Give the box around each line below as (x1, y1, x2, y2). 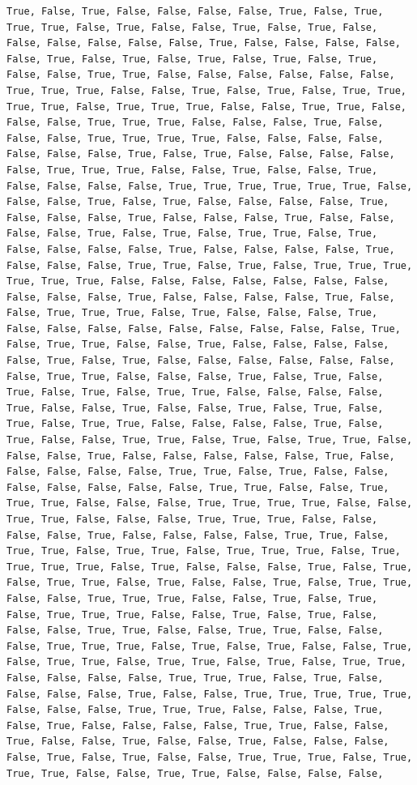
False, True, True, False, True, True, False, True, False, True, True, (6, 656, 406, 668)
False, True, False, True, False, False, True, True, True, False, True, (6, 751, 413, 763)
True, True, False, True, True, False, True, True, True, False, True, (6, 545, 401, 557)
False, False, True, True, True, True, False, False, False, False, (6, 132, 384, 144)
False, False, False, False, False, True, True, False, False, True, (6, 481, 389, 493)
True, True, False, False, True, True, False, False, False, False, (6, 767, 384, 779)
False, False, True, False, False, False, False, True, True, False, (6, 529, 389, 541)
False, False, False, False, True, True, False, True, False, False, (6, 466, 389, 478)
